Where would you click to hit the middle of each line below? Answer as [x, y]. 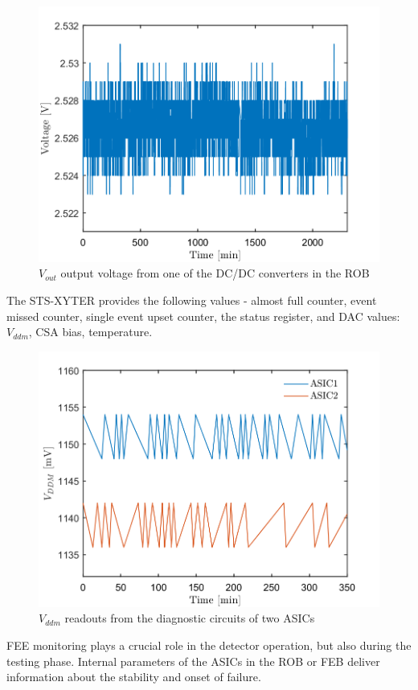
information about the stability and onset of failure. [134, 677]
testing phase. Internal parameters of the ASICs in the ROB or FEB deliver [193, 661]
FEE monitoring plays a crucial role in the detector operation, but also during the [209, 645]
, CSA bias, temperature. [90, 332]
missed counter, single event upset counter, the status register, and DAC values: [203, 316]
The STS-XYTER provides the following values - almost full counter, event [192, 300]
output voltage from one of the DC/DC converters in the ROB [215, 273]
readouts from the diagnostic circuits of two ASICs [190, 618]
